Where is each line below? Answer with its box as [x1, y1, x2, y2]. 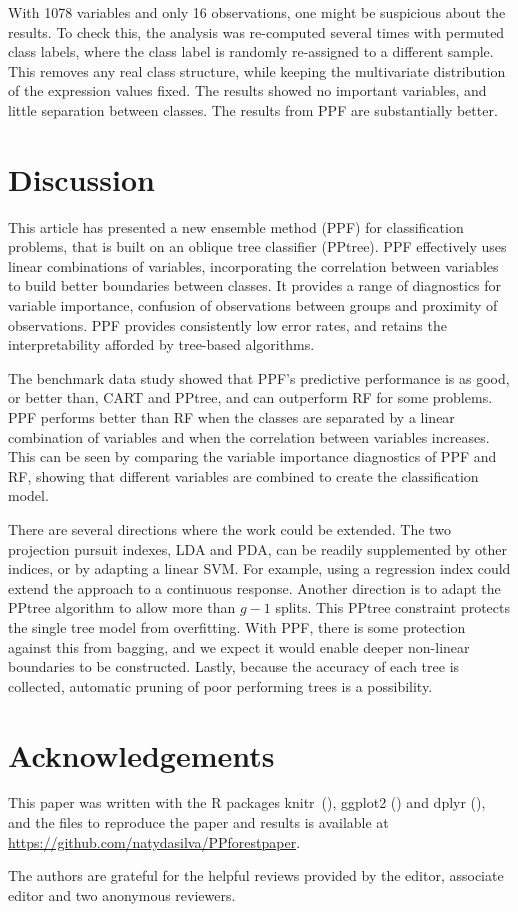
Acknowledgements [8, 734, 275, 775]
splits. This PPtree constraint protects [275, 597, 510, 618]
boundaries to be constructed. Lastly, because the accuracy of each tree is [8, 656, 460, 677]
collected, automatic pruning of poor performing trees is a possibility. [8, 675, 433, 696]
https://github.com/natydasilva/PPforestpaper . [8, 831, 301, 852]
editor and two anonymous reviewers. [8, 884, 236, 905]
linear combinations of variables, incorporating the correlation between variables [8, 255, 499, 276]
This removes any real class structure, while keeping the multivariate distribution [8, 60, 506, 81]
